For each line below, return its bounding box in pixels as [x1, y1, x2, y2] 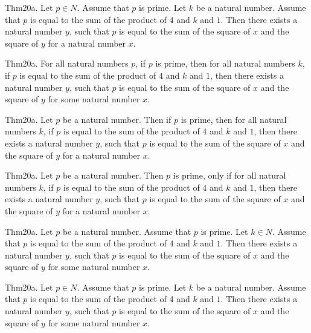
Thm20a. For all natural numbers [5, 57, 129, 70]
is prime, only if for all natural [173, 169, 286, 182]
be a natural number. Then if [62, 113, 172, 125]
